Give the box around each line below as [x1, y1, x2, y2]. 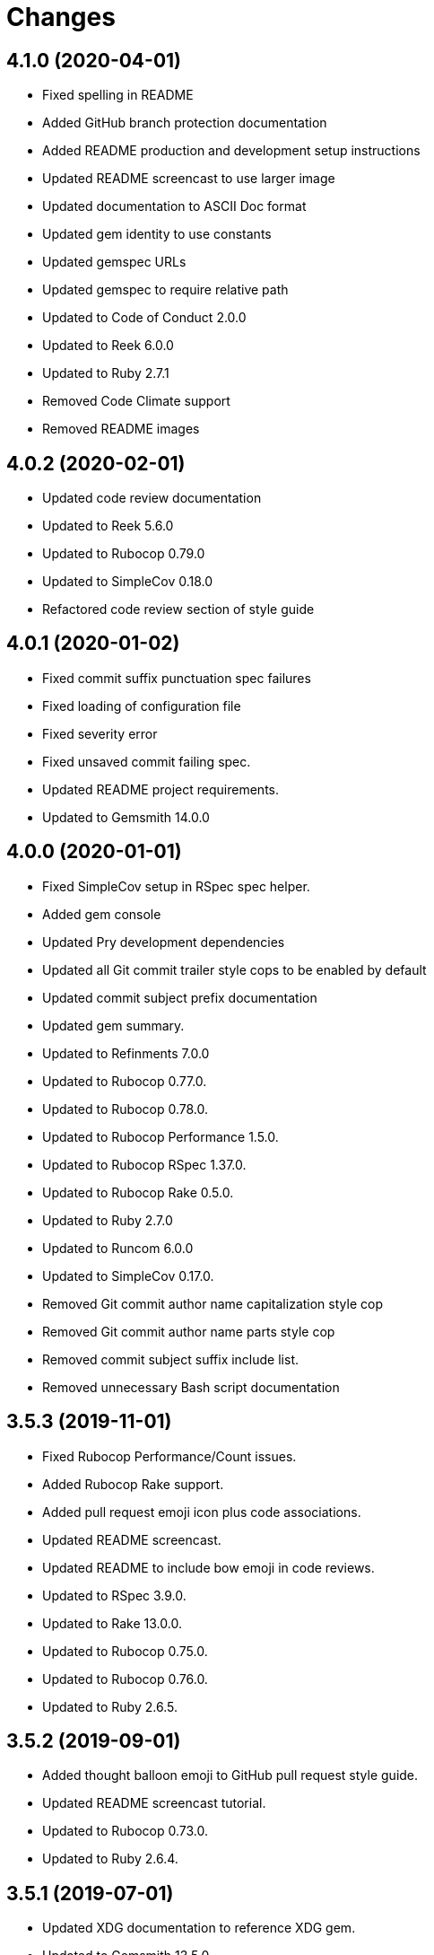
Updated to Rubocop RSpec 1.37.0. [42, 1156, 247, 1172]
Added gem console [42, 906, 161, 922]
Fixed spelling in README [42, 87, 194, 103]
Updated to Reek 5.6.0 [42, 518, 174, 534]
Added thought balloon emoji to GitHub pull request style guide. [42, 1767, 419, 1784]
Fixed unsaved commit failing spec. [42, 753, 251, 769]
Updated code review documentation [42, 490, 262, 506]
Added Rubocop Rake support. [42, 1476, 224, 1492]
